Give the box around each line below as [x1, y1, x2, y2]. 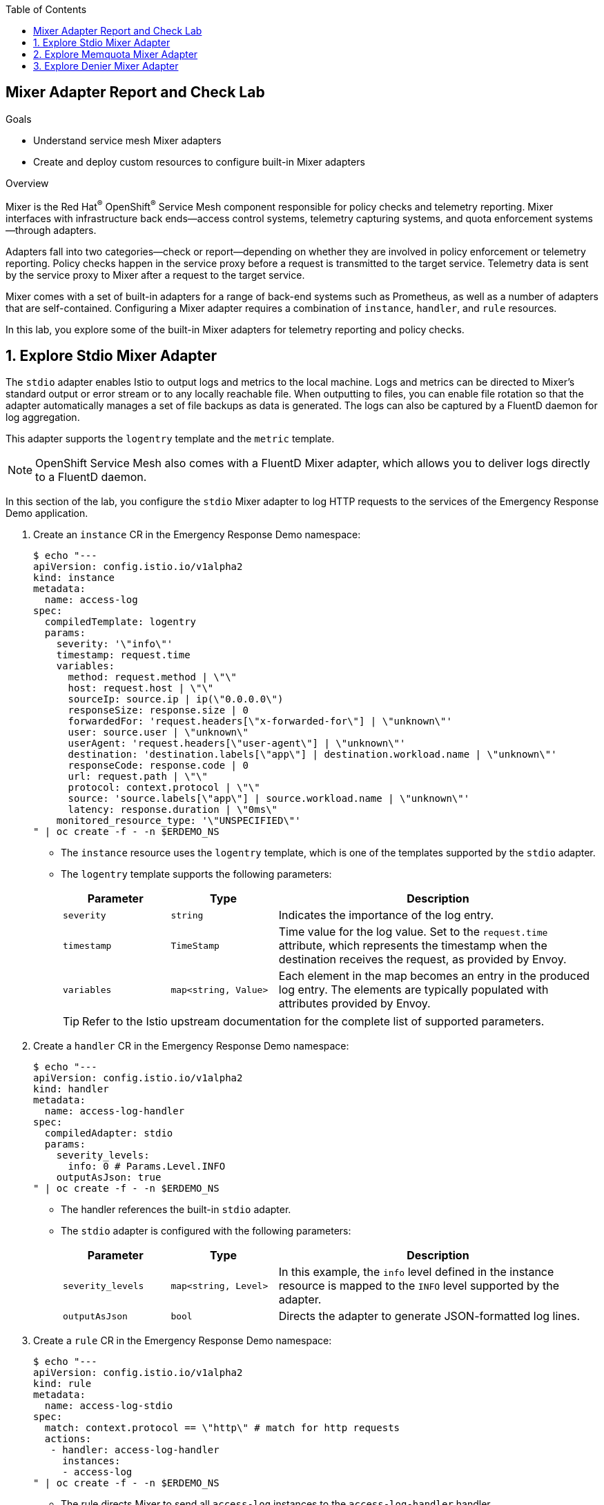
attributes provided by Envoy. [278, 996, 431, 1011]
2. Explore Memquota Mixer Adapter [33, 48, 198, 60]
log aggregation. [6, 411, 80, 424]
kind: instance [33, 572, 115, 584]
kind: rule [33, 1378, 92, 1390]
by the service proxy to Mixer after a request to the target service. [6, 268, 305, 281]
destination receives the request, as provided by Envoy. [278, 952, 567, 967]
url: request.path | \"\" [68, 771, 208, 783]
